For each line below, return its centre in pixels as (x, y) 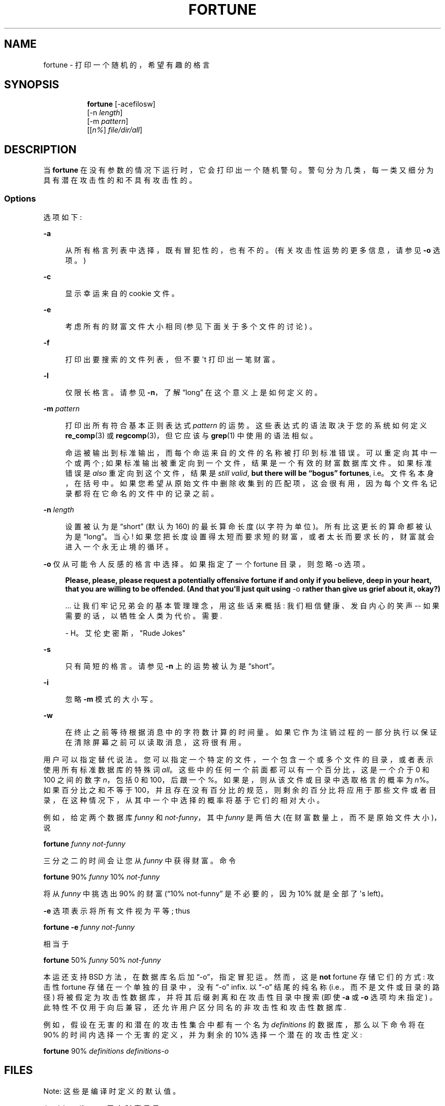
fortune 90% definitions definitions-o (106, 1051)
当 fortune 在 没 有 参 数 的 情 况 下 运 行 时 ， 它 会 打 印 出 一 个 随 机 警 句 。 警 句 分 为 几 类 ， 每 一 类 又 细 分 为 (239, 170)
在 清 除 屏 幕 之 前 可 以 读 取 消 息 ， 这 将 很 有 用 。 (155, 742)
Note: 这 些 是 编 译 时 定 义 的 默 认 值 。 (112, 1091)
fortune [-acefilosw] (121, 104)
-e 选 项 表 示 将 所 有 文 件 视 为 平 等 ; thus (117, 911)
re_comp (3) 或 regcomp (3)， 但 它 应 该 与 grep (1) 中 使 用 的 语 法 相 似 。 (191, 436)
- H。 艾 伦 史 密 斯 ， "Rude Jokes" (125, 633)
